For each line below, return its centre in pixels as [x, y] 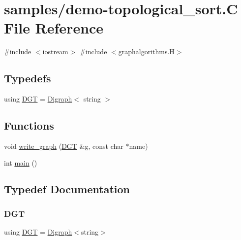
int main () [21, 162]
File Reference [54, 28]
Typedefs [28, 78]
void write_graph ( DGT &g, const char [64, 146]
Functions [29, 125]
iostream [55, 51]
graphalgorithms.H [146, 51]
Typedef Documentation [67, 189]
